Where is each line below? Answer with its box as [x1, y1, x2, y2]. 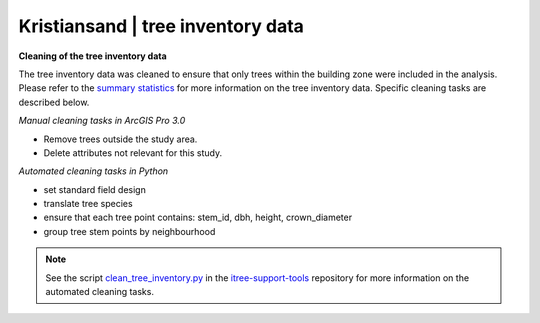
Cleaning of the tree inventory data [18, 50, 167, 62]
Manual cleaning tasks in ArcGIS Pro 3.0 [18, 115, 186, 127]
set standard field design [43, 183, 147, 195]
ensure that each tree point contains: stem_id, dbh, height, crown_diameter [43, 211, 353, 224]
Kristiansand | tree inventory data [18, 15, 305, 37]
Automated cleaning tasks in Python [18, 165, 169, 177]
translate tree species [43, 198, 134, 210]
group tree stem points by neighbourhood [43, 225, 216, 237]
